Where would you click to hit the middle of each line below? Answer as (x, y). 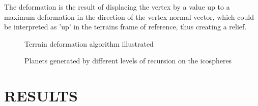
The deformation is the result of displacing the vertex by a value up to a (117, 7)
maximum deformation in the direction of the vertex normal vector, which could (129, 16)
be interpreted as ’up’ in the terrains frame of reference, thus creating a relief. (125, 27)
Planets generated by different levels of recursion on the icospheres (128, 61)
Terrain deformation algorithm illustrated (89, 43)
